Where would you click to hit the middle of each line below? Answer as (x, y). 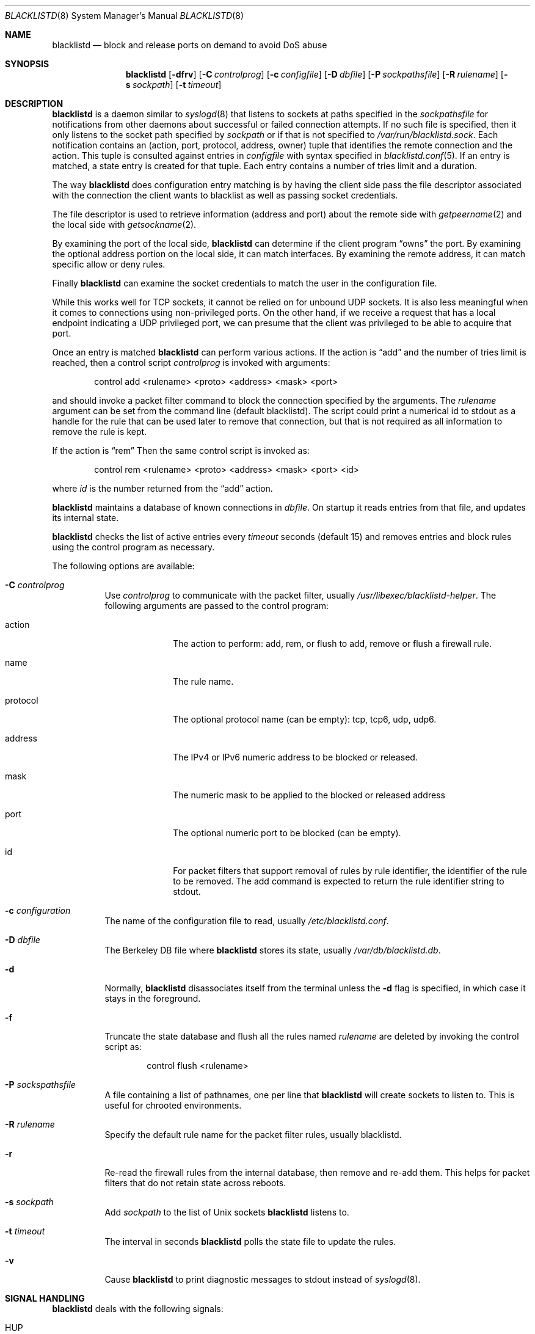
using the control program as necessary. (133, 547)
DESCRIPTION (34, 104)
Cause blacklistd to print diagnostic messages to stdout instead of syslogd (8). (263, 1279)
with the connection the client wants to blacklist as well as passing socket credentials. (225, 195)
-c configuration (38, 910)
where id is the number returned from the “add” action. (162, 488)
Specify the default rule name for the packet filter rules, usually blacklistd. (253, 1135)
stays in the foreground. (153, 998)
